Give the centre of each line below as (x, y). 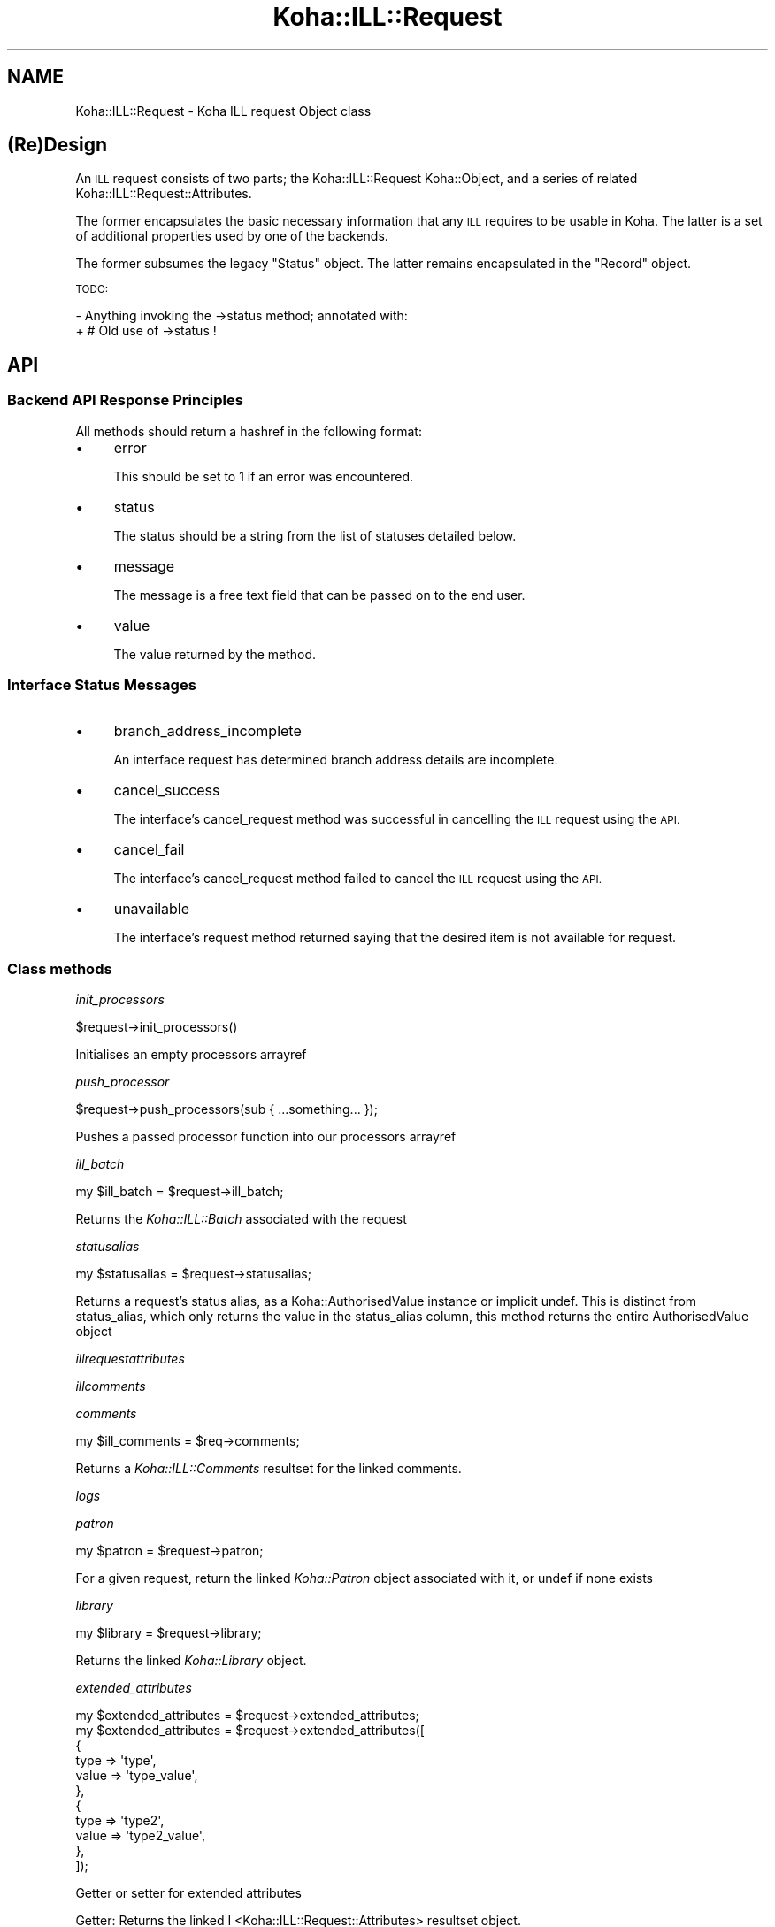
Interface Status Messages (102, 685)
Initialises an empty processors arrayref (191, 1055)
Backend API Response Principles (125, 400)
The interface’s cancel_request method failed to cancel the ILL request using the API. (358, 879)
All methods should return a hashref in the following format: (249, 431)
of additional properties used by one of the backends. (232, 236)
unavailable (151, 909)
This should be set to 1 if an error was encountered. (264, 476)
